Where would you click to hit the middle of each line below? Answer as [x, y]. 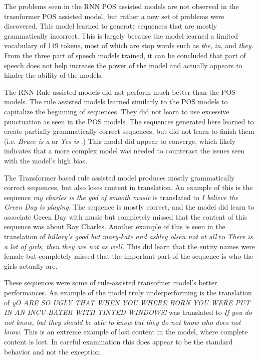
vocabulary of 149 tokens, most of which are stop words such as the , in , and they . [129, 45]
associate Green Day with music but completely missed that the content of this [125, 216]
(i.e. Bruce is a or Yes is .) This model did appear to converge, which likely [120, 141]
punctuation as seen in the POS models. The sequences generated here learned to [129, 121]
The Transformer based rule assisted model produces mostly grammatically [119, 177]
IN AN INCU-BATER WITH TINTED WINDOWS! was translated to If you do [128, 312]
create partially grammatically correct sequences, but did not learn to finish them [129, 131]
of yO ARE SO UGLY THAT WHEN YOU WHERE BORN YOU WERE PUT [127, 302]
